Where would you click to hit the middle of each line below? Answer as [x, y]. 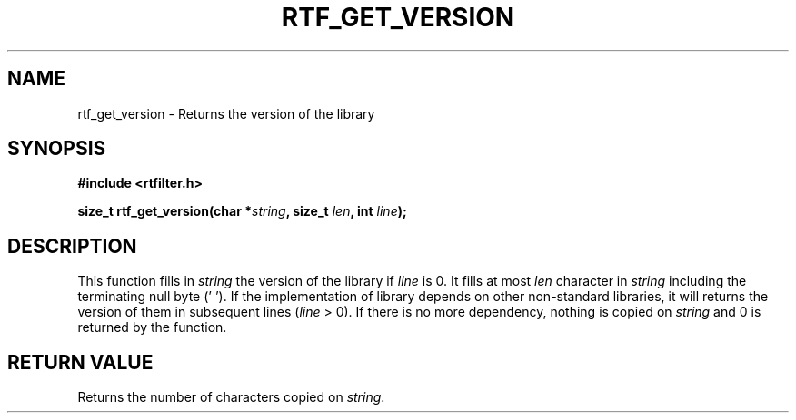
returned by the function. [152, 327]
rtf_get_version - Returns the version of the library [226, 113]
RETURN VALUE [80, 362]
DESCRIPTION [72, 246]
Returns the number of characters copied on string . [231, 397]
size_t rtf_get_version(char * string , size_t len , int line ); [242, 211]
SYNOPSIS [57, 149]
